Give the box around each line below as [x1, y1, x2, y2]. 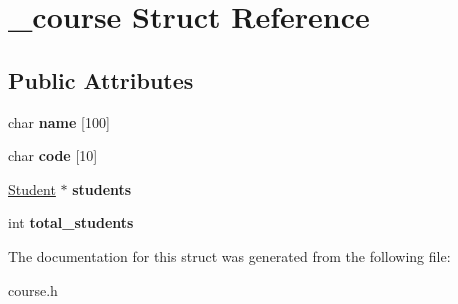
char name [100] [8, 111, 110, 132]
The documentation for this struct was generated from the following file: [8, 245, 451, 266]
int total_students [8, 212, 134, 233]
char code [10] [8, 145, 98, 166]
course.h [8, 279, 58, 300]
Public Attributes [8, 64, 194, 95]
